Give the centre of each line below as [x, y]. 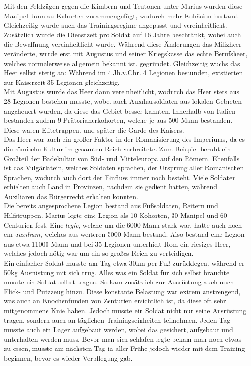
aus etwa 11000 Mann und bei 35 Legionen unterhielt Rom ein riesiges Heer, [117, 243]
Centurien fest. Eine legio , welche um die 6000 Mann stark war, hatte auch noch [123, 225]
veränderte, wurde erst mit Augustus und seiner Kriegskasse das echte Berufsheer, [126, 53]
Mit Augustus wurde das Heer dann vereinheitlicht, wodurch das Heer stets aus [122, 91]
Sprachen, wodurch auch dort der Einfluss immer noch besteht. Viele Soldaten [120, 177]
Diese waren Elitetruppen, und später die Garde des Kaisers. [94, 129]
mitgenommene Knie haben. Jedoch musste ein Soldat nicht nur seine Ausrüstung [125, 310]
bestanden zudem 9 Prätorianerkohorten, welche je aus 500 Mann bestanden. [118, 120]
